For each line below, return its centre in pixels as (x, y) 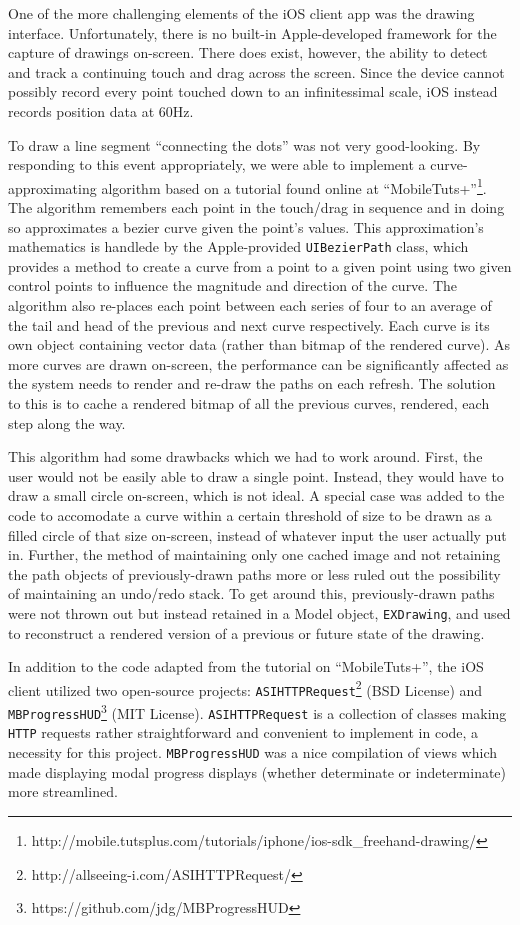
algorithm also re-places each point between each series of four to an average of (250, 305)
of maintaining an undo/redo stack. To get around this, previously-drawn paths (251, 593)
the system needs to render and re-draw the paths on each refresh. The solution (252, 383)
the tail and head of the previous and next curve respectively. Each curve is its (249, 324)
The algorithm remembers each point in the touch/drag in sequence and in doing (256, 207)
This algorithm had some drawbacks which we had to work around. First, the (245, 456)
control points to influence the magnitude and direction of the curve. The (232, 285)
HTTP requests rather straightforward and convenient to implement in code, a (243, 732)
